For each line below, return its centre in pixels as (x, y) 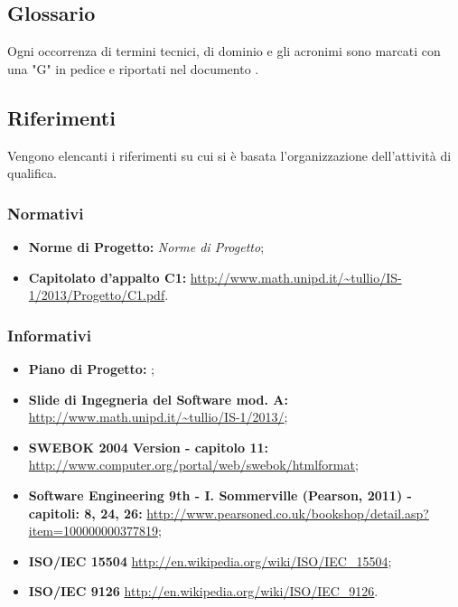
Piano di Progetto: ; (91, 369)
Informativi (49, 335)
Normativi (46, 213)
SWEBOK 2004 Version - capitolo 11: (148, 447)
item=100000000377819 (93, 531)
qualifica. (32, 173)
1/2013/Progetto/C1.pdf (97, 295)
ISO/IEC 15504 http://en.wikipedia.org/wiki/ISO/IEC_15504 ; (210, 560)
